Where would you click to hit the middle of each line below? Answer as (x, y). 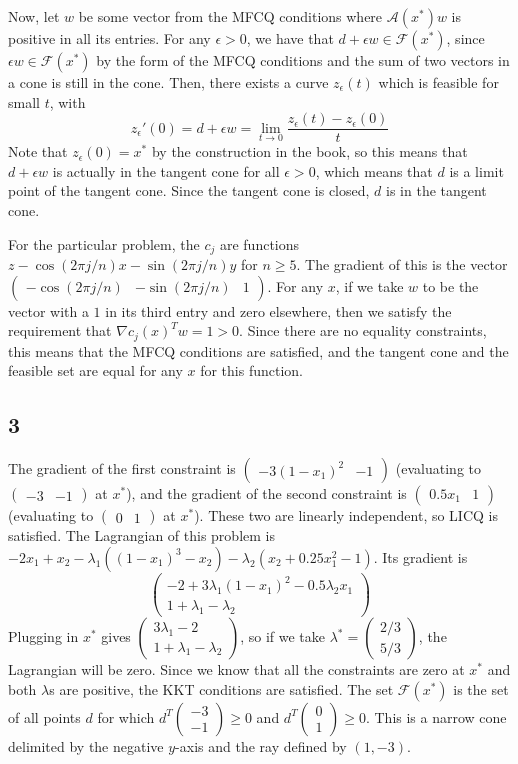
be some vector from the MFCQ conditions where (230, 16)
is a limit (476, 170)
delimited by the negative (86, 745)
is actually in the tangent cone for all (166, 170)
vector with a (48, 310)
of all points (44, 716)
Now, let (34, 16)
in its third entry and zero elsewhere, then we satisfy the (278, 310)
